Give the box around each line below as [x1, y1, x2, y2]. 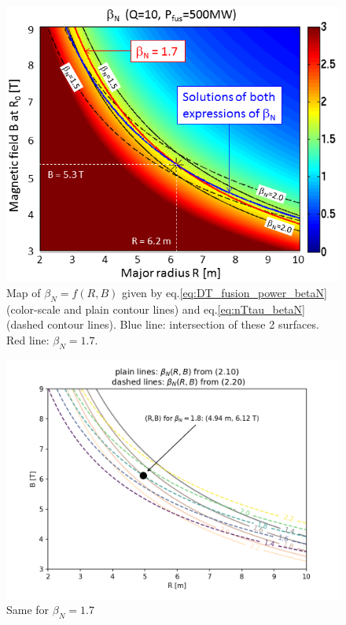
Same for [6, 601, 50, 618]
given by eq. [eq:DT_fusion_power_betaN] [122, 285, 327, 301]
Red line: [6, 332, 50, 348]
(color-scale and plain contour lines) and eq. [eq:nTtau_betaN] [6, 300, 305, 317]
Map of [6, 285, 41, 301]
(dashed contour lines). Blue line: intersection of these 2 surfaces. [6, 316, 319, 333]
